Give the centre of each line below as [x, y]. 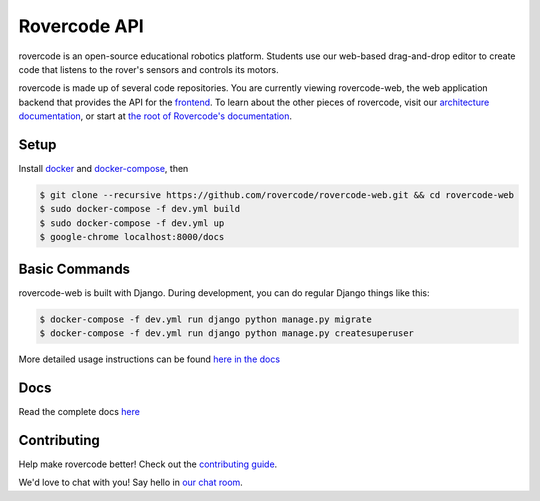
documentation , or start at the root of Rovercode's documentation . [155, 116]
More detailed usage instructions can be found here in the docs [149, 359]
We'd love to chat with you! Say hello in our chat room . [131, 482]
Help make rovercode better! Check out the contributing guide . [148, 464]
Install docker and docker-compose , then [103, 169]
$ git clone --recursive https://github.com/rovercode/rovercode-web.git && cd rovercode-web [277, 195]
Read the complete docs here [79, 411]
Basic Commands [74, 268]
